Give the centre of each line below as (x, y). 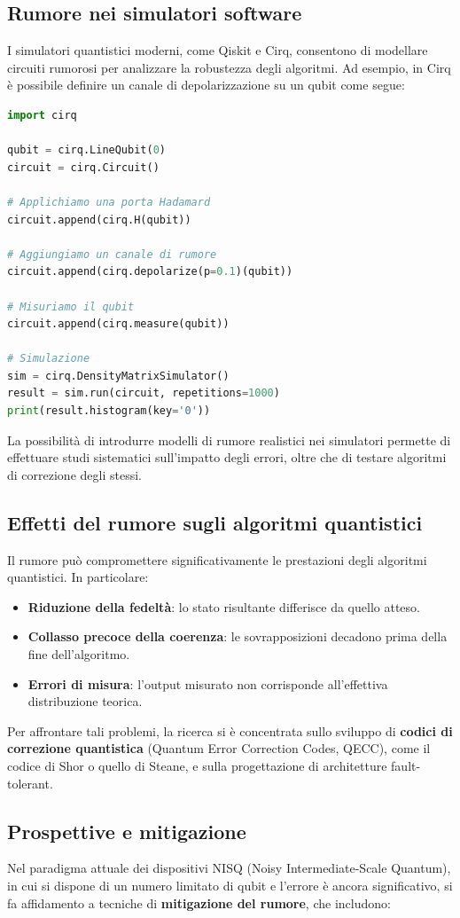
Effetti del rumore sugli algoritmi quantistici (215, 522)
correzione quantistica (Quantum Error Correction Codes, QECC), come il (219, 748)
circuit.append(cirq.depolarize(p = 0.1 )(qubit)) (150, 272)
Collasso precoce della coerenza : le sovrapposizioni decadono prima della (238, 636)
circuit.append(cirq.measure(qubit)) (118, 324)
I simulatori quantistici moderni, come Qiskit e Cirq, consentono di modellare (218, 50)
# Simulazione (49, 359)
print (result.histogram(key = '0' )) (109, 411)
